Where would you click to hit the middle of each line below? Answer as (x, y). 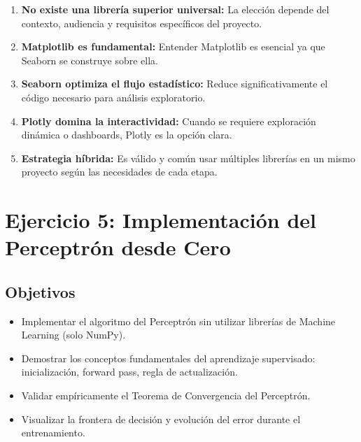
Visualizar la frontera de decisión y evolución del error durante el (161, 419)
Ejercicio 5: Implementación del (161, 220)
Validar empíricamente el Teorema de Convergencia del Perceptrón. (166, 395)
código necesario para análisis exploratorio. (113, 97)
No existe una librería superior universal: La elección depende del (175, 9)
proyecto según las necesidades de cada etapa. (119, 172)
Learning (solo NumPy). (73, 335)
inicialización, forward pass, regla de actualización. (129, 372)
